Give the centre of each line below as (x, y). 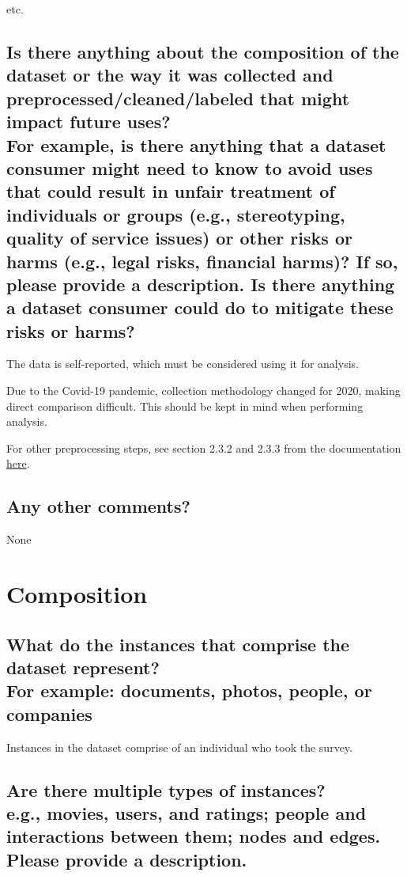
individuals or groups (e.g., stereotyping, (176, 214)
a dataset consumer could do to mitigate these (200, 307)
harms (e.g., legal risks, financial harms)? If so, (202, 261)
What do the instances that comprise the (178, 644)
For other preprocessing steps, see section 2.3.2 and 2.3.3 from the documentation (204, 447)
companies (49, 713)
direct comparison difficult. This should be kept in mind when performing (185, 406)
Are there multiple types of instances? (166, 789)
